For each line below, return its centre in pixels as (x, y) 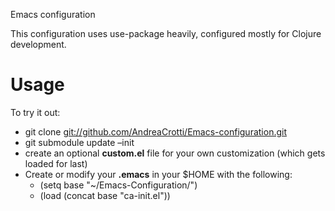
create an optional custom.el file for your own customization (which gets (175, 153)
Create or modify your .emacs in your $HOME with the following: (158, 174)
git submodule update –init (79, 142)
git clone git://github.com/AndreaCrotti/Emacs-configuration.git (155, 131)
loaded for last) (56, 163)
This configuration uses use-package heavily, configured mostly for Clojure (166, 33)
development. (38, 44)
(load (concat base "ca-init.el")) (105, 195)
